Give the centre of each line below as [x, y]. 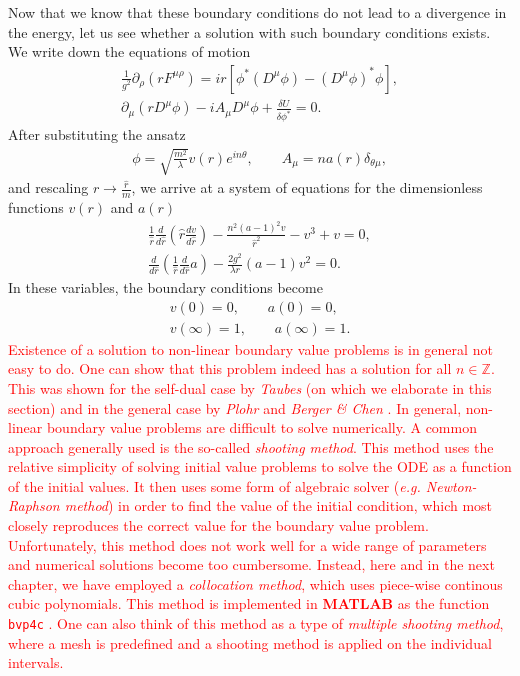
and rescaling [48, 187]
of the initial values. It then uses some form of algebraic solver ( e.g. [214, 485]
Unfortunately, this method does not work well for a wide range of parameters [247, 544]
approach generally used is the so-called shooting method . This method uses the [251, 446]
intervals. [36, 662]
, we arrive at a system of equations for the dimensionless [307, 187]
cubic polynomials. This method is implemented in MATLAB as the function [249, 603]
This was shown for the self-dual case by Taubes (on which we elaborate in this [250, 387]
